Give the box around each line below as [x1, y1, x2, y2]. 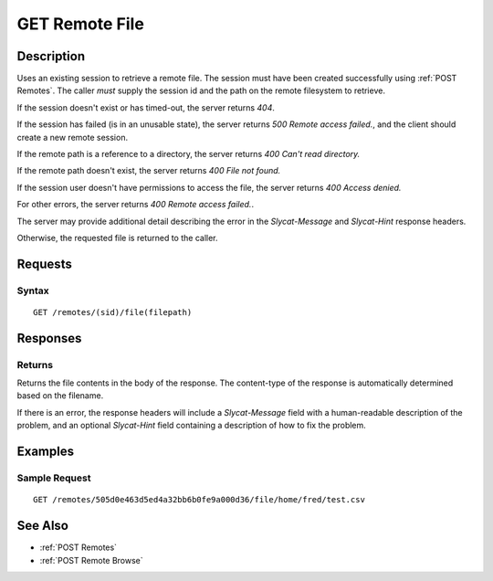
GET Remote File [16, 14, 145, 34]
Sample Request [16, 471, 91, 484]
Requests [16, 256, 72, 271]
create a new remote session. [16, 132, 128, 143]
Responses [16, 330, 82, 346]
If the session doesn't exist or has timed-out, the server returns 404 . [16, 101, 276, 113]
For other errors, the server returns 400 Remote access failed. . [16, 199, 255, 210]
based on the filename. [16, 390, 104, 401]
